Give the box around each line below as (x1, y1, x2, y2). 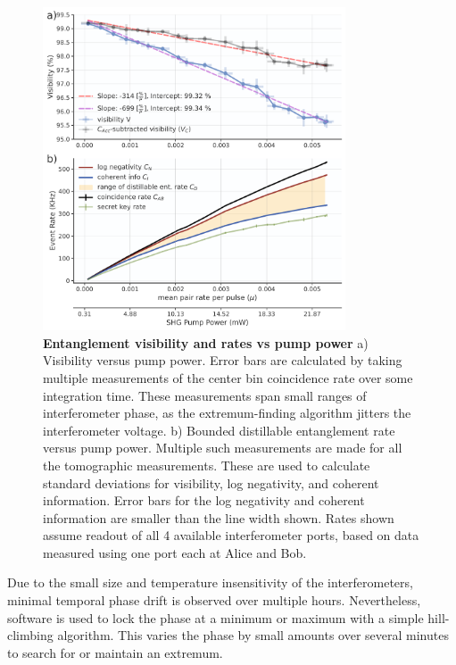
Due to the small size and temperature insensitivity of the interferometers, (7, 573, 413, 592)
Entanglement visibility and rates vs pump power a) (43, 333, 369, 352)
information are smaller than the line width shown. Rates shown (43, 508, 394, 527)
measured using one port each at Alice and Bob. (43, 543, 307, 561)
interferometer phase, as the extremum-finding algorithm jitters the (43, 403, 411, 422)
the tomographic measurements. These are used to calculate (43, 455, 370, 474)
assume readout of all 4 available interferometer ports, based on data (43, 526, 419, 544)
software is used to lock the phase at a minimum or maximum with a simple (7, 608, 424, 627)
